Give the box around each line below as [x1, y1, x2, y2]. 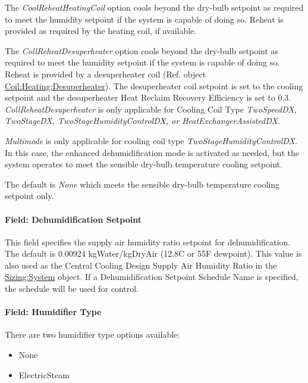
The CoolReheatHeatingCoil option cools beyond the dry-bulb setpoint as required [5, 1, 304, 13]
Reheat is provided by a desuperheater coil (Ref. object [5, 67, 206, 80]
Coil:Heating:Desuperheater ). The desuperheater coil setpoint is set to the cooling [5, 79, 303, 92]
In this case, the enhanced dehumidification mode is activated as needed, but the [5, 146, 299, 158]
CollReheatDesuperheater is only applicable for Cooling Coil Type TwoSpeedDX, [5, 102, 297, 115]
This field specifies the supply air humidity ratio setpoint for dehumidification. [5, 235, 291, 248]
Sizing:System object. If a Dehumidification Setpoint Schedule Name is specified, [5, 270, 298, 283]
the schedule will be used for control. [5, 282, 139, 295]
